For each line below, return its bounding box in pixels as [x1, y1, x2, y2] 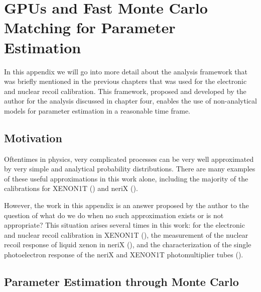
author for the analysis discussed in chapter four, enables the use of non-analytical [4, 95, 257, 106]
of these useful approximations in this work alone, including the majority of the [4, 173, 248, 183]
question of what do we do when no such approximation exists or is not [4, 210, 224, 220]
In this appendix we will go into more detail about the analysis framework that [4, 66, 247, 76]
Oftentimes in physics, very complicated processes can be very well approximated [4, 153, 254, 164]
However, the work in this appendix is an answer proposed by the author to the [4, 200, 249, 211]
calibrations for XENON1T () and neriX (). [4, 183, 138, 193]
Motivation [4, 130, 62, 145]
